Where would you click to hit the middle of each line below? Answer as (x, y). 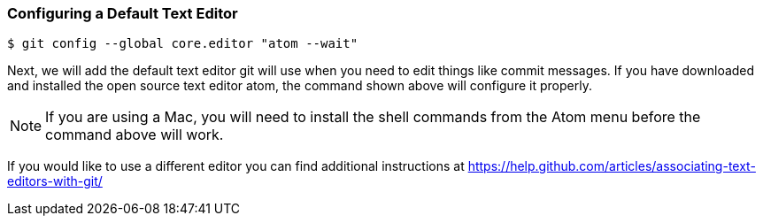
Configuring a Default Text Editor (123, 13)
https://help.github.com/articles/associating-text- (612, 166)
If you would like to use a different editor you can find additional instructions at (236, 166)
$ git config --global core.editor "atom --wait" (183, 44)
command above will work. (135, 135)
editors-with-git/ (55, 181)
